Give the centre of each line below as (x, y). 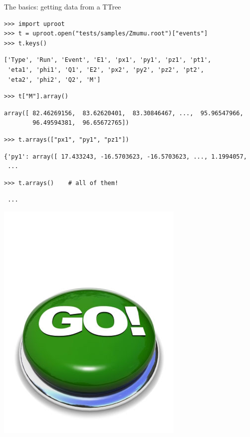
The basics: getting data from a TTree (63, 6)
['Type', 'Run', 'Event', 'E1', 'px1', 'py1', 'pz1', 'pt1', (108, 60)
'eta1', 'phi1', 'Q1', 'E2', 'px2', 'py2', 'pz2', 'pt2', (106, 70)
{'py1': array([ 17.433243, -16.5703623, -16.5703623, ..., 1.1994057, (125, 156)
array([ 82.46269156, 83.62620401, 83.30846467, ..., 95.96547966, (124, 113)
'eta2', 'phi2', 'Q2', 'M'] (54, 80)
